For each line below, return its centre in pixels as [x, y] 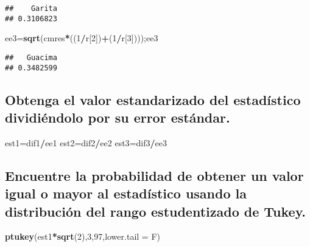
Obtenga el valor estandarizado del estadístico [153, 99]
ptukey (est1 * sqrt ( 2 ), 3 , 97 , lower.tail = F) [83, 236]
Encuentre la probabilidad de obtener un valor [154, 175]
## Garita [31, 8]
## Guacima [31, 57]
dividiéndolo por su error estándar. [118, 117]
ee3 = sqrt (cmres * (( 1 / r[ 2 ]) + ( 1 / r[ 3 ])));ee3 [82, 38]
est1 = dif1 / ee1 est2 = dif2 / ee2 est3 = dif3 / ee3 [86, 142]
